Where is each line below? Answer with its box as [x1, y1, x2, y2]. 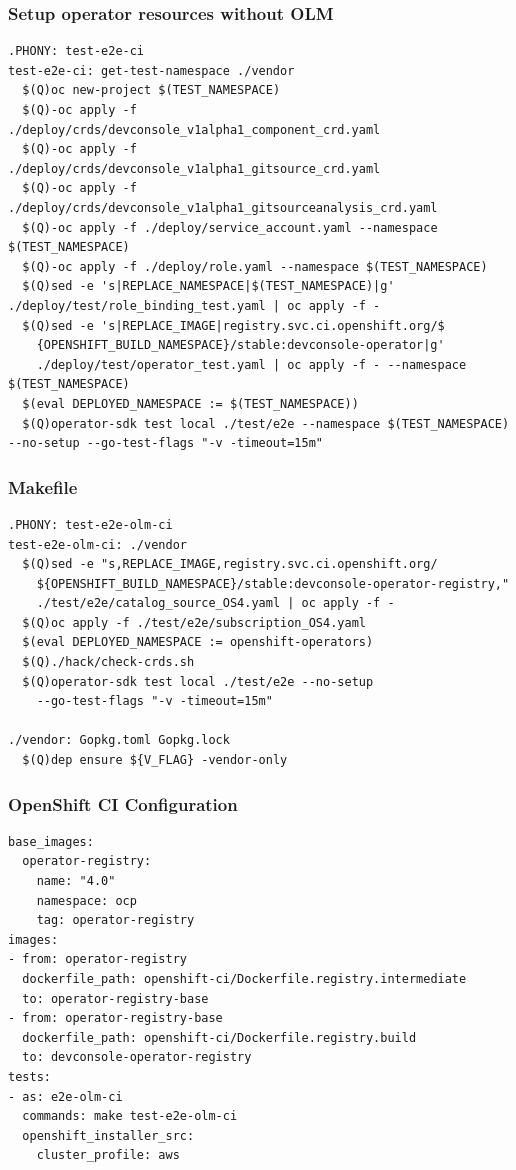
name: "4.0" [36, 874, 116, 889]
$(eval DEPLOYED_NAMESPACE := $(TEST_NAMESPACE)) [22, 396, 359, 411]
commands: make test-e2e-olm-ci [22, 1109, 238, 1124]
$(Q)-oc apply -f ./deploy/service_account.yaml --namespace [22, 220, 438, 235]
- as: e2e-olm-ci [8, 1089, 123, 1104]
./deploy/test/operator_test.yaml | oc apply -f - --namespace [36, 357, 467, 372]
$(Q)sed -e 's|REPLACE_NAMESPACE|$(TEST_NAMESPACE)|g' [22, 279, 395, 294]
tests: [8, 1069, 51, 1084]
